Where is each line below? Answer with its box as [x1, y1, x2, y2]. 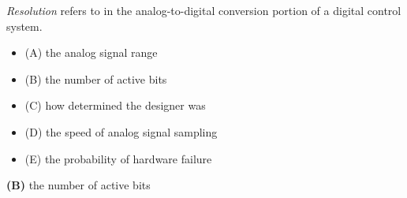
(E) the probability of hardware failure [24, 150, 212, 166]
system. [6, 17, 43, 34]
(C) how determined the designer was [24, 97, 206, 114]
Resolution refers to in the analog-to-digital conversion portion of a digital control [6, 2, 401, 18]
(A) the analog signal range [24, 44, 158, 61]
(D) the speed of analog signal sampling [24, 123, 218, 140]
